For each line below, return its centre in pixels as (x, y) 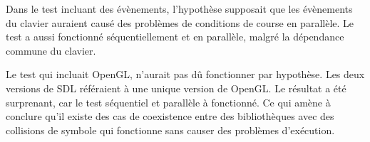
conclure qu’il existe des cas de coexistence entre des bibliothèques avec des (170, 116)
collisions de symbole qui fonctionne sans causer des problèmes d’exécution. (170, 130)
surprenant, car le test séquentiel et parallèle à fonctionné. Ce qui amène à (168, 102)
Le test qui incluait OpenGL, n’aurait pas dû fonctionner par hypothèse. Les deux (185, 74)
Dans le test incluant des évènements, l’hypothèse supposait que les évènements (179, 9)
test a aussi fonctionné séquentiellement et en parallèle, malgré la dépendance (175, 37)
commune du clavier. (51, 50)
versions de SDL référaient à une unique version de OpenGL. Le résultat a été (176, 88)
